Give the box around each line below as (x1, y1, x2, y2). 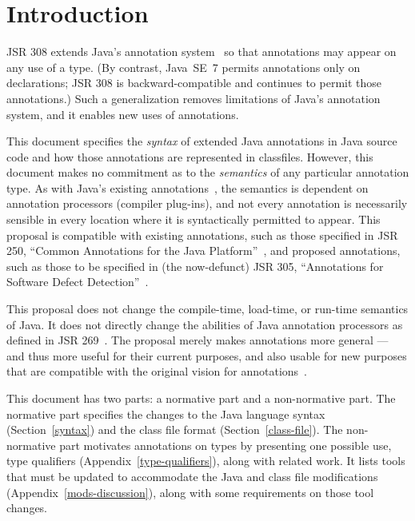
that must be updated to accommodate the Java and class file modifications (6, 467, 378, 484)
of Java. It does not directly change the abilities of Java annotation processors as (6, 316, 403, 332)
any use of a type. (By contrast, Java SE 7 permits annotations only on (6, 58, 361, 75)
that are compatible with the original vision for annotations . (6, 363, 307, 380)
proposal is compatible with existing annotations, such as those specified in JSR (6, 226, 398, 243)
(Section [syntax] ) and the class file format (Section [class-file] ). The (6, 421, 343, 438)
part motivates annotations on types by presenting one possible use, (59, 436, 392, 453)
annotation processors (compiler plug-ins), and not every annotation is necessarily (6, 195, 408, 212)
